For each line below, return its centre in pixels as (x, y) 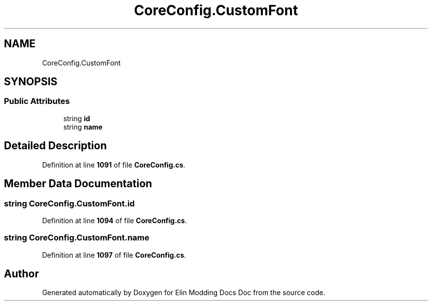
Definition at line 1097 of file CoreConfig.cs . (114, 255)
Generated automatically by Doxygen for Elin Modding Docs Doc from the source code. (184, 293)
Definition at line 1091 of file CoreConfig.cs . (114, 165)
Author (21, 274)
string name (83, 127)
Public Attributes (37, 101)
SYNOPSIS (31, 82)
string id (77, 118)
